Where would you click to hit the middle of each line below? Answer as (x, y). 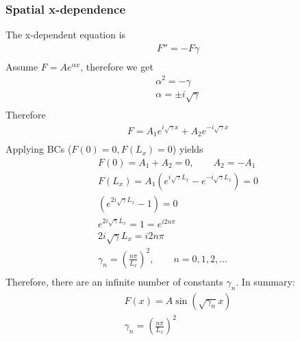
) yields (188, 149)
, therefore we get (117, 66)
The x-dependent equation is (66, 35)
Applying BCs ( (39, 149)
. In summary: (265, 281)
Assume (22, 66)
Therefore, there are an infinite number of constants (114, 281)
